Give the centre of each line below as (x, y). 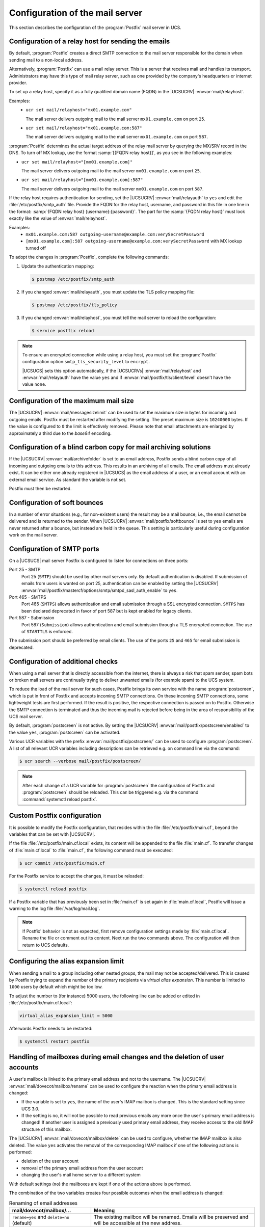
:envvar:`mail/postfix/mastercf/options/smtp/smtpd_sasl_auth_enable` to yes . (99, 590)
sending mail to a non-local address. (46, 60)
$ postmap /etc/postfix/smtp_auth (73, 279)
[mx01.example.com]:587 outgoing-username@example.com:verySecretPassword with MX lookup (134, 241)
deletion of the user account (50, 1161)
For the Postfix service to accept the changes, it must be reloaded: (77, 876)
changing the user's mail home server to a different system (81, 1175)
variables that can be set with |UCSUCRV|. (52, 834)
